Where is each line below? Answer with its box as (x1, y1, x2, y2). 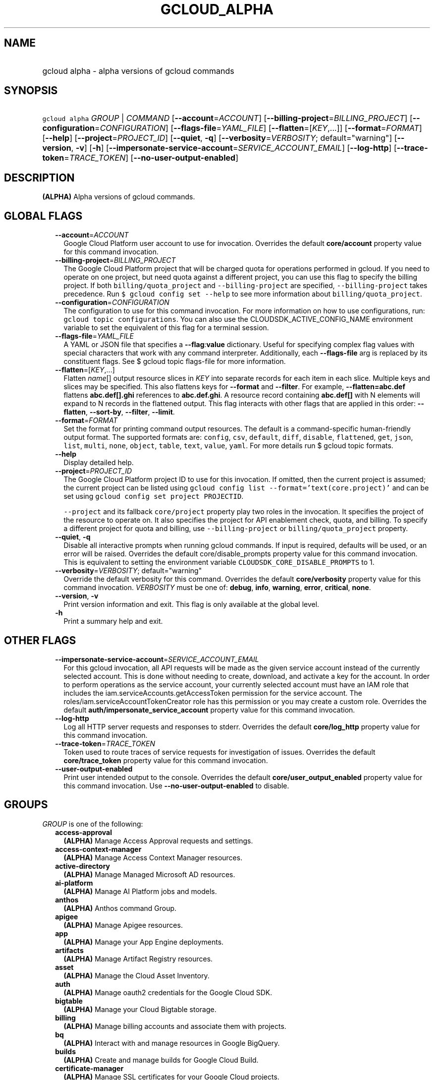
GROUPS (4, 798, 48, 811)
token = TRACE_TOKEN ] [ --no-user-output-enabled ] (42, 153, 238, 163)
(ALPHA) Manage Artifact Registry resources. (63, 954, 213, 963)
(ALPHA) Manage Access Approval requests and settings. (63, 836, 253, 845)
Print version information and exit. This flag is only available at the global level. (63, 600, 320, 609)
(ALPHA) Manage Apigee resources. (63, 920, 183, 929)
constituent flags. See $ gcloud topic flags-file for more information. (63, 357, 286, 366)
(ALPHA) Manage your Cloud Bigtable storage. (63, 1005, 217, 1014)
